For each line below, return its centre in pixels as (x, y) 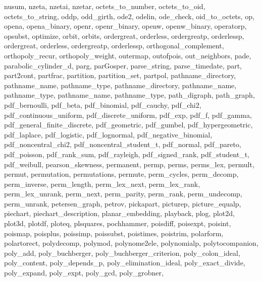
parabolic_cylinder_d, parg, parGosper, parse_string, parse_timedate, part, (123, 65)
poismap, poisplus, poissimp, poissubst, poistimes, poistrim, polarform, (114, 233)
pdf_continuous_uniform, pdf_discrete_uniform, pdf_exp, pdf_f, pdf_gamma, (128, 115)
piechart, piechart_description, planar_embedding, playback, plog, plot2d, (119, 213)
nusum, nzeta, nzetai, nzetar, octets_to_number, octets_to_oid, (105, 6)
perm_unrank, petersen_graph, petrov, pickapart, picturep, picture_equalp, (123, 203)
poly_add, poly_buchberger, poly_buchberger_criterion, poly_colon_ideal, (122, 253)
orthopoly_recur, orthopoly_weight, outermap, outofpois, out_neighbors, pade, (128, 55)
